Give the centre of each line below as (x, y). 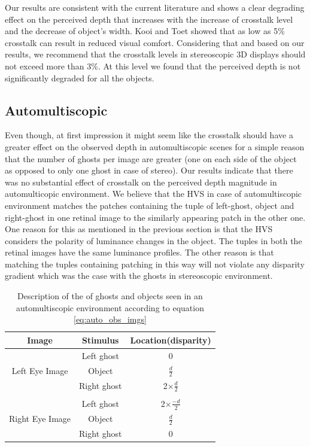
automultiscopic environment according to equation (110, 307)
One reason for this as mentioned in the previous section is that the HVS (139, 229)
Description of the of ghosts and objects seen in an (110, 296)
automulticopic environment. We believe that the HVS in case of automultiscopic (154, 194)
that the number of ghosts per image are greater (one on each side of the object (151, 158)
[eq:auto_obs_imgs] (110, 319)
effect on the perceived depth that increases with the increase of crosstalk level (149, 19)
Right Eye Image (40, 419)
